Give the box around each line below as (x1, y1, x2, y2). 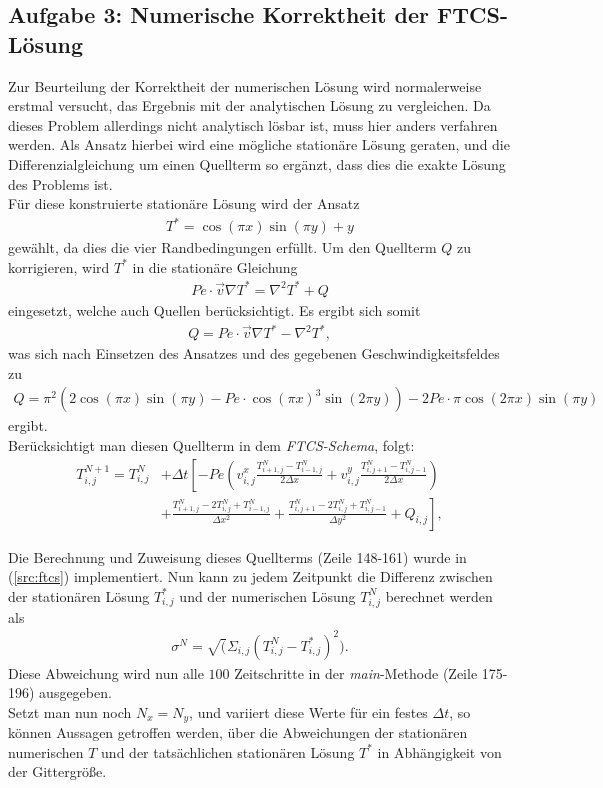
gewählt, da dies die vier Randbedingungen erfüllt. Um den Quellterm (8, 237, 437, 258)
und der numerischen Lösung (179, 585, 356, 606)
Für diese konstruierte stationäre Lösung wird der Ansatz (8, 193, 360, 214)
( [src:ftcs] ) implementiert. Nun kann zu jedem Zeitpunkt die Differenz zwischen (8, 566, 493, 587)
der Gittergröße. (8, 761, 107, 782)
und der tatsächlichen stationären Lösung (101, 741, 355, 762)
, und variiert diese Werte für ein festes (189, 701, 428, 722)
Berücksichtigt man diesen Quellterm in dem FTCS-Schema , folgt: (8, 434, 415, 455)
